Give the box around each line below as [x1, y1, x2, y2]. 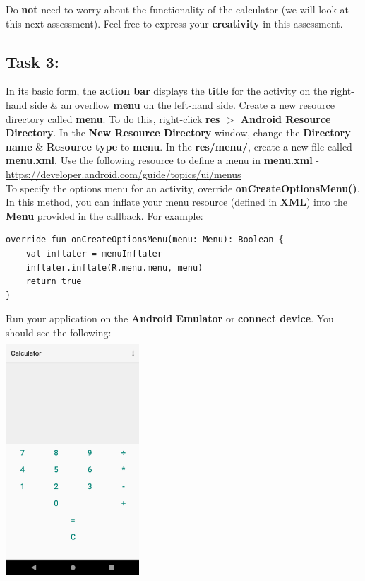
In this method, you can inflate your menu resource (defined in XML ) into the [6, 194, 347, 209]
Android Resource [240, 111, 331, 126]
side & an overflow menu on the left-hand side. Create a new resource [30, 97, 335, 112]
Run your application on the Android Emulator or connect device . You [6, 311, 334, 326]
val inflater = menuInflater [25, 248, 162, 259]
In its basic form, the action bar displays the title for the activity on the [6, 83, 328, 98]
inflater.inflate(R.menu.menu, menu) [25, 262, 203, 273]
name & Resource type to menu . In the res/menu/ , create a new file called [6, 139, 352, 153]
